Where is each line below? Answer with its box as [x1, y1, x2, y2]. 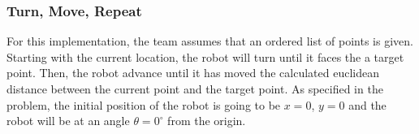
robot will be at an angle [6, 112, 130, 129]
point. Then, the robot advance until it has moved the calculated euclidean [6, 64, 380, 81]
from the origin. [167, 112, 246, 129]
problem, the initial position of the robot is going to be [6, 96, 281, 113]
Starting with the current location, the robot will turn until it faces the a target [6, 48, 404, 65]
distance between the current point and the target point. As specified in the [6, 80, 383, 97]
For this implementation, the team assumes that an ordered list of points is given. [6, 32, 413, 50]
